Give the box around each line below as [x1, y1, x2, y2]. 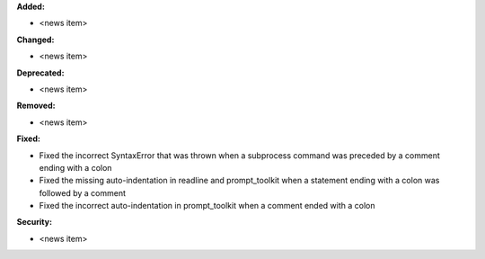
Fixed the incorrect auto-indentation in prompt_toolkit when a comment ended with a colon [39, 201, 376, 211]
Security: [16, 217, 53, 228]
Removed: [16, 100, 56, 112]
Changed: [16, 34, 55, 45]
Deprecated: [16, 67, 65, 78]
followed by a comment [39, 187, 126, 198]
